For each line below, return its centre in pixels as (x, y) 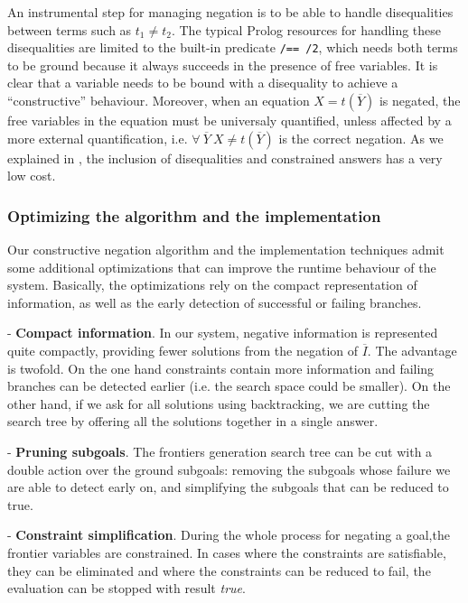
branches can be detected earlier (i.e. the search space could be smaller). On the (229, 386)
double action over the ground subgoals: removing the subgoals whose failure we (229, 469)
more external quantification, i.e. (98, 138)
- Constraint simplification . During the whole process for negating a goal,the (229, 535)
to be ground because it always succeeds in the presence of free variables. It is (223, 65)
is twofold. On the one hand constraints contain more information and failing (221, 368)
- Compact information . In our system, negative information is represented (223, 333)
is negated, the (420, 101)
